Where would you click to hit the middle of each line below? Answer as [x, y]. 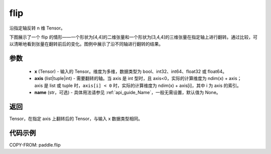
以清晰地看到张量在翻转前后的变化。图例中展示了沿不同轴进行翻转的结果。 [86, 44]
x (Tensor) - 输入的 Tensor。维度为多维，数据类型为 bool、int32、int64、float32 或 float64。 [131, 71]
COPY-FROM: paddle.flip [35, 144]
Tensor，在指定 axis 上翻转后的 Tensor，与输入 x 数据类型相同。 [76, 118]
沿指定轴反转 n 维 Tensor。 [37, 28]
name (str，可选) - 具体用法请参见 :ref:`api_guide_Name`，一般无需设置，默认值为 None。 [127, 92]
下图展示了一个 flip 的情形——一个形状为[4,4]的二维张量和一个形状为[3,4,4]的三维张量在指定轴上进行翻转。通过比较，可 [133, 37]
